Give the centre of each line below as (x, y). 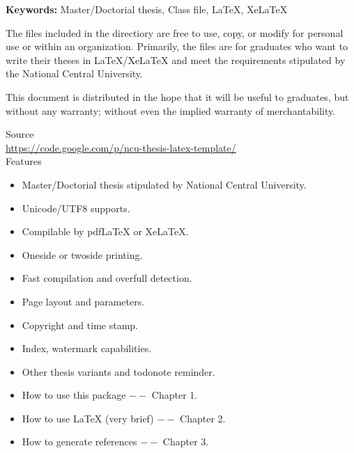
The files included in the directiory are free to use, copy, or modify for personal (175, 32)
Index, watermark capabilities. (87, 348)
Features (24, 161)
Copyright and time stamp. (80, 325)
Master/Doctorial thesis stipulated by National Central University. (164, 184)
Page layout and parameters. (83, 301)
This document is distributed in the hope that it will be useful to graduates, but (177, 96)
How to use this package (74, 395)
